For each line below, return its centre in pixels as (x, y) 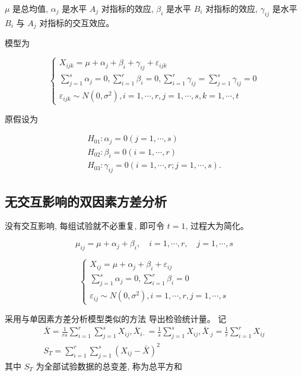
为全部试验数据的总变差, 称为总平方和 (109, 366)
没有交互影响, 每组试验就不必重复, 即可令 (85, 226)
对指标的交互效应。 (77, 22)
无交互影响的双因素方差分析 (86, 201)
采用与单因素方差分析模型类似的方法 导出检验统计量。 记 (116, 318)
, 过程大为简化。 (217, 226)
